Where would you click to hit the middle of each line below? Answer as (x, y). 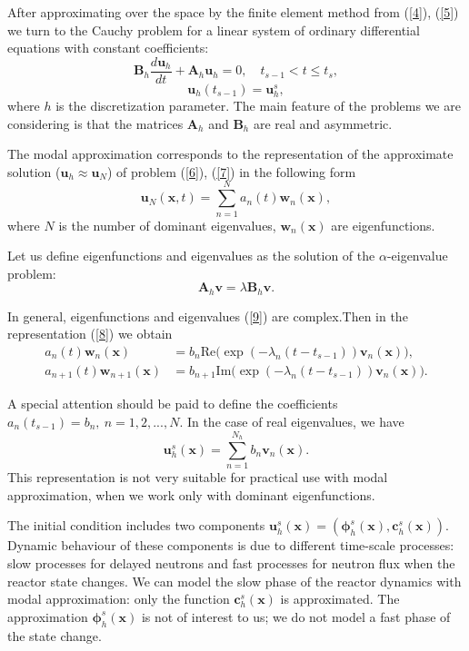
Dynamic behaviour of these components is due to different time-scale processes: (231, 545)
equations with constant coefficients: (108, 48)
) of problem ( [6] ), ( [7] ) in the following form (232, 171)
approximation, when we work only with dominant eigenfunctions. (191, 494)
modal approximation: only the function (119, 599)
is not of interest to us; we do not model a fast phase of (296, 616)
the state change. (55, 635)
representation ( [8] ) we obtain (90, 334)
